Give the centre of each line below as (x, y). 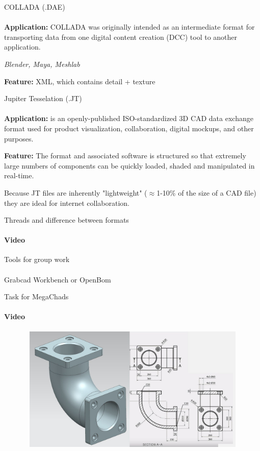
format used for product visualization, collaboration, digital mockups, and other (129, 128)
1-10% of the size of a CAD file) (206, 192)
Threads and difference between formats (67, 220)
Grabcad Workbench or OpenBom (58, 279)
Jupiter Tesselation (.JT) (43, 98)
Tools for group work (37, 259)
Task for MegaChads (36, 296)
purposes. (19, 138)
